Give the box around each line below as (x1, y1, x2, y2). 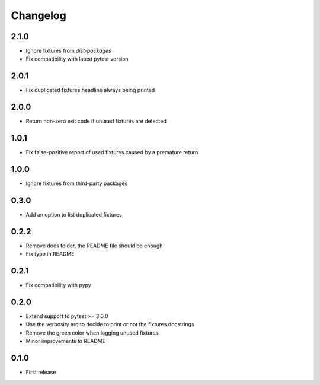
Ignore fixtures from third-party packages (25, 180, 128, 187)
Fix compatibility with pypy (25, 282, 91, 289)
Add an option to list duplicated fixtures (25, 211, 123, 218)
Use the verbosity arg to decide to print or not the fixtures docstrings (25, 321, 195, 328)
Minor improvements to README (25, 338, 106, 345)
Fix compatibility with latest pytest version (25, 55, 129, 62)
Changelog (11, 9, 66, 22)
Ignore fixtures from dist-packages (25, 47, 112, 55)
